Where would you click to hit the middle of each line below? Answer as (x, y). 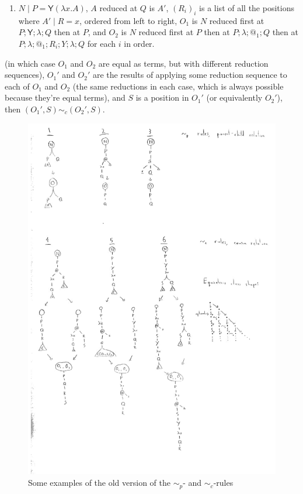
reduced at (119, 8)
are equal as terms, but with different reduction (183, 63)
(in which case (30, 63)
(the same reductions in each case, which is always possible (178, 86)
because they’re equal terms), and (65, 97)
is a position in (162, 97)
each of (17, 86)
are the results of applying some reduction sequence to (190, 75)
